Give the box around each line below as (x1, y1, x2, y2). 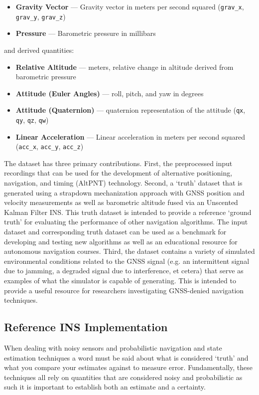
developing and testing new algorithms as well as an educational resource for (4, 236, 238, 246)
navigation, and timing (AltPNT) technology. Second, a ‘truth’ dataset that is (4, 178, 243, 188)
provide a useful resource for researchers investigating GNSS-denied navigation (4, 285, 244, 295)
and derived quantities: (4, 44, 74, 55)
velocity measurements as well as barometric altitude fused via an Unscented (4, 197, 238, 207)
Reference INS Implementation (4, 319, 168, 335)
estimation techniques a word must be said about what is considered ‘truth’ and (4, 352, 249, 363)
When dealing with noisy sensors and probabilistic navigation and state (4, 342, 222, 353)
